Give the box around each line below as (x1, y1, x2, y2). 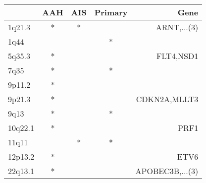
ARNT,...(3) (155, 21, 199, 33)
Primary (94, 6, 128, 18)
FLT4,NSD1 (156, 50, 199, 61)
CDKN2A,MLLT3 (136, 93, 199, 105)
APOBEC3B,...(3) (135, 165, 199, 177)
